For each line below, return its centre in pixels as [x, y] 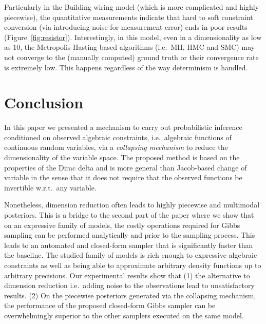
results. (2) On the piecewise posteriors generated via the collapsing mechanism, [130, 295]
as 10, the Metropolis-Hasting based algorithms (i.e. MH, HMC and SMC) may [130, 47]
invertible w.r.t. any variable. [50, 187]
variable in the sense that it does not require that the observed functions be [123, 177]
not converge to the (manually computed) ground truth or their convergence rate [131, 57]
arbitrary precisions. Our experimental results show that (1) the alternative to [127, 275]
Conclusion [44, 102]
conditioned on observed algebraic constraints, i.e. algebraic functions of [118, 137]
